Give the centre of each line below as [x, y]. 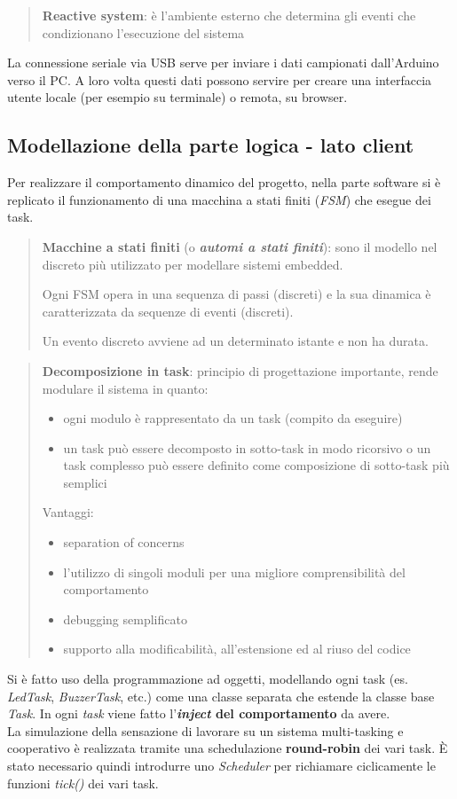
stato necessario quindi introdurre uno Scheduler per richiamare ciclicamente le [221, 766]
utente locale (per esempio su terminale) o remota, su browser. [177, 97]
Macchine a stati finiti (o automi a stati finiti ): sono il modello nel [240, 246]
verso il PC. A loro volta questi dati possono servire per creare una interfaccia [220, 79]
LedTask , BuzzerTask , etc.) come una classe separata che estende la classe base [221, 696]
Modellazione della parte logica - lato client [211, 145]
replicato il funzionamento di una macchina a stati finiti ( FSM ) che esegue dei [219, 199]
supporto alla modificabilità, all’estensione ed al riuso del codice [237, 649]
